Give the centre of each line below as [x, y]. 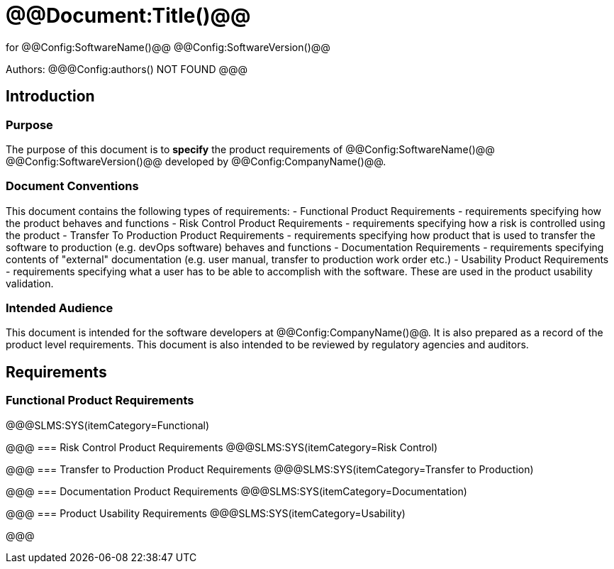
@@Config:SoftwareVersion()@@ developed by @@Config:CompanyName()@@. [196, 161]
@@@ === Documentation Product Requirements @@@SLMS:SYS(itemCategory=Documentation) [236, 491]
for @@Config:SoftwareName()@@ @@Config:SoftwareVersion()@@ [168, 47]
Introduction [50, 96]
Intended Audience [60, 308]
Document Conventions [72, 186]
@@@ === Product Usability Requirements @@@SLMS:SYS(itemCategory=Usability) [206, 513]
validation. [30, 283]
